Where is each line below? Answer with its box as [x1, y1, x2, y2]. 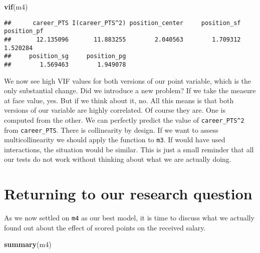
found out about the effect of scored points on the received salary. [4, 222, 206, 232]
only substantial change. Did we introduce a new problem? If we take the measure [4, 85, 256, 96]
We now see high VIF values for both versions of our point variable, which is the [4, 75, 251, 86]
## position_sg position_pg [4, 53, 126, 60]
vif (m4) [4, 2, 28, 12]
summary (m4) [4, 239, 52, 249]
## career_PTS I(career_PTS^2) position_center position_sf [4, 19, 241, 27]
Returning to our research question [4, 183, 252, 204]
